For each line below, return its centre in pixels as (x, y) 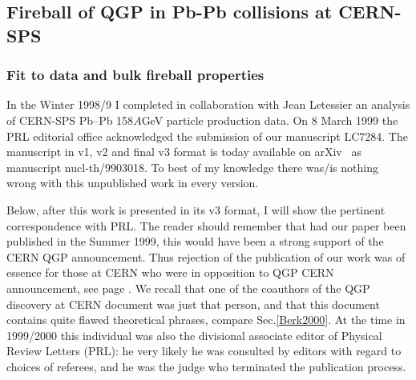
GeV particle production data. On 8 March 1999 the (270, 120)
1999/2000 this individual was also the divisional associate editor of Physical (194, 335)
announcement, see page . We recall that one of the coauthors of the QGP (188, 288)
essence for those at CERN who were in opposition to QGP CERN (170, 272)
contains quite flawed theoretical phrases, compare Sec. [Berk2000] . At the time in (206, 320)
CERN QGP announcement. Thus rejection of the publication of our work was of (206, 256)
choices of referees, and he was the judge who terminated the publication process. (206, 366)
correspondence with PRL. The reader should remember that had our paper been (206, 225)
